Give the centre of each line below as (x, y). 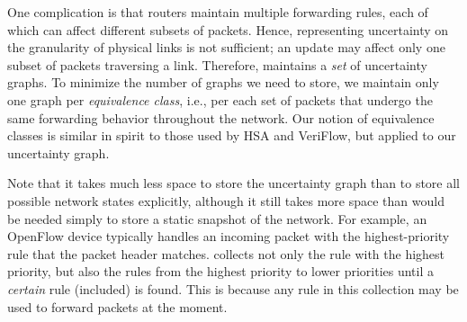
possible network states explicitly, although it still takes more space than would (226, 200)
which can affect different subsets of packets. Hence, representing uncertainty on (228, 29)
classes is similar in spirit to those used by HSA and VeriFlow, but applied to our (232, 135)
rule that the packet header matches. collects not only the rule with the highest (226, 253)
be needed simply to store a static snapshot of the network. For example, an (217, 218)
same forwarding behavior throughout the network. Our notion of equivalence (221, 117)
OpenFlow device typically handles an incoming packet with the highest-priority (229, 236)
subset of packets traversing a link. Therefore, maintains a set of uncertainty (217, 64)
